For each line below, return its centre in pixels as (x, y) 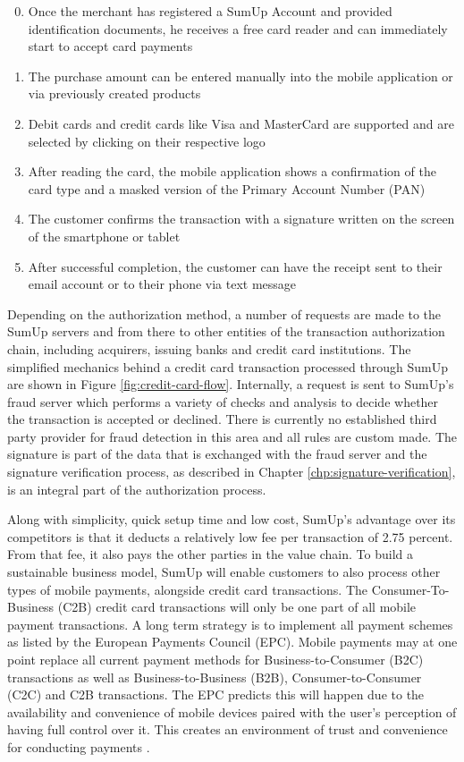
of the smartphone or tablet (104, 236)
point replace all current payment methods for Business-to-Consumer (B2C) (215, 659)
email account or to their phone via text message (162, 284)
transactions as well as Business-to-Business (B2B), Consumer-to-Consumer (215, 677)
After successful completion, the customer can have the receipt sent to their (235, 266)
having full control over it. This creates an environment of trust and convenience (228, 729)
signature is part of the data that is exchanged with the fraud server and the (217, 454)
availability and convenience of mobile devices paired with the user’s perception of (232, 711)
